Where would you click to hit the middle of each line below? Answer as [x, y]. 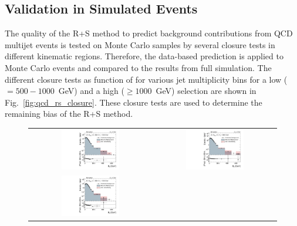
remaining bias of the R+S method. [69, 114]
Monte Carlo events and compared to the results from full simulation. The [138, 67]
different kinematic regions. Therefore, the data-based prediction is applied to [144, 56]
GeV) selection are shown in [206, 91]
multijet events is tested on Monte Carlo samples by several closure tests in [140, 44]
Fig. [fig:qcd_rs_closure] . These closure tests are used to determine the [134, 102]
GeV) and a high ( [91, 91]
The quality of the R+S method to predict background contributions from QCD [149, 33]
